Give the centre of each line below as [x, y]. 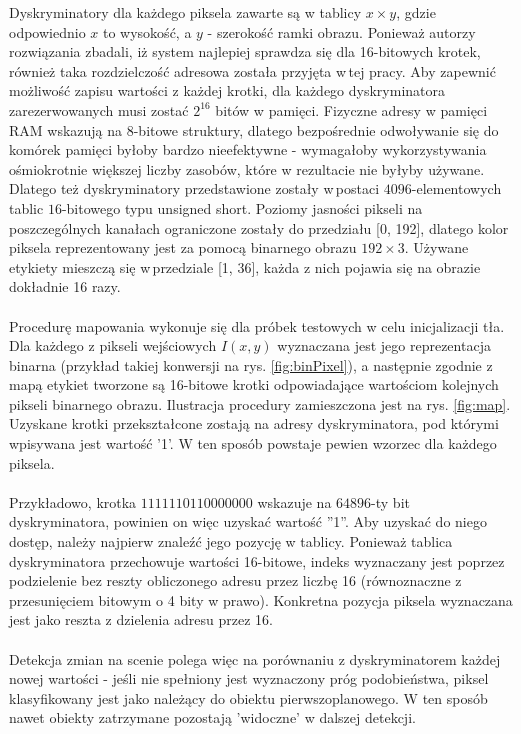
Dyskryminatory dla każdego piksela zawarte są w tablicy [185, 12]
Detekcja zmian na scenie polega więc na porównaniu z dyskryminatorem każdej [255, 658]
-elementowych [456, 188]
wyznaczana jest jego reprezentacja [384, 345]
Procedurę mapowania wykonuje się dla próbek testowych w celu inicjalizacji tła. [257, 325]
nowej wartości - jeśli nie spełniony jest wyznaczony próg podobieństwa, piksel [249, 678]
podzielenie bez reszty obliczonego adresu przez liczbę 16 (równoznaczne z [235, 580]
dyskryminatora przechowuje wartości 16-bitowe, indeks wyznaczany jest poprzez [257, 560]
